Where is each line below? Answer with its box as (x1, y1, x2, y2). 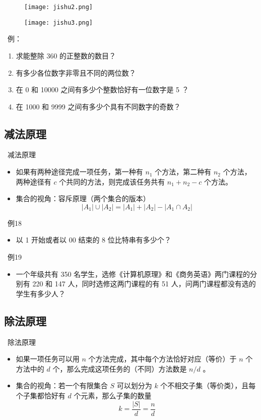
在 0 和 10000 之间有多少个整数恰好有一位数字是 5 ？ (16, 84, 189, 95)
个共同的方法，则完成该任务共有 (59, 176, 165, 187)
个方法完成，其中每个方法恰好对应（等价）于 (88, 353, 237, 364)
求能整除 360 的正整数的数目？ (16, 50, 116, 61)
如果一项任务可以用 (16, 353, 80, 364)
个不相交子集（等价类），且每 (160, 380, 256, 391)
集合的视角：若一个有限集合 (16, 380, 108, 391)
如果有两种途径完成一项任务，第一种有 (16, 166, 143, 177)
